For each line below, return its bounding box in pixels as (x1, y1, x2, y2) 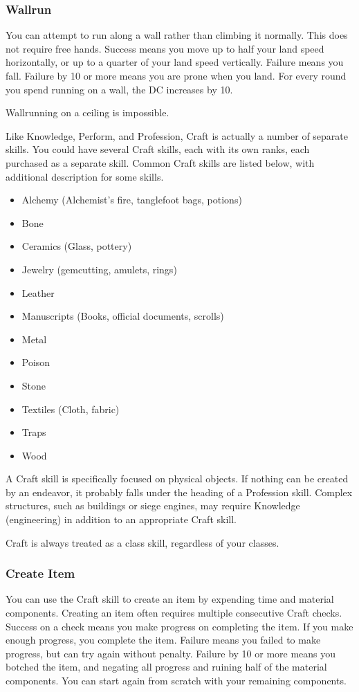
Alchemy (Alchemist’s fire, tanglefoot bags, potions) (21, 192, 242, 207)
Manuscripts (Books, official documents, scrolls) (21, 309, 224, 323)
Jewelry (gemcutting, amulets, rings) (21, 262, 177, 276)
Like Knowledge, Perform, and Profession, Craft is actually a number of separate (6, 128, 349, 143)
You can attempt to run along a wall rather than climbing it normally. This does (6, 28, 348, 42)
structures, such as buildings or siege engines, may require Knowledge (6, 498, 300, 513)
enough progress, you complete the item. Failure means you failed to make (6, 632, 321, 647)
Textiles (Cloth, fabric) (21, 401, 120, 416)
